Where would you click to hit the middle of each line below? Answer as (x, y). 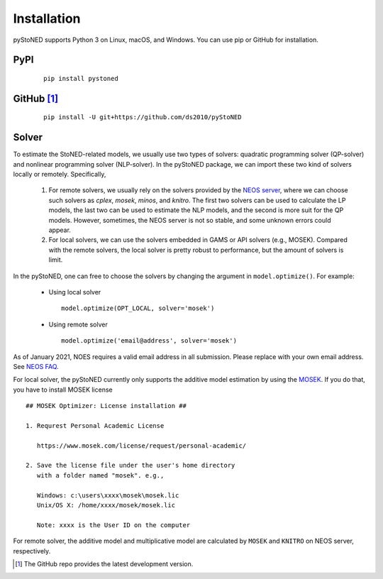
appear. (60, 230)
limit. (56, 260)
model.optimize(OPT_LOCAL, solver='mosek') (138, 308)
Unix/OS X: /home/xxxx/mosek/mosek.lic (106, 505)
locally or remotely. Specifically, (60, 175)
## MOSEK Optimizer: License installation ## (106, 406)
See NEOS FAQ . (36, 366)
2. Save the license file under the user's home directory (131, 465)
